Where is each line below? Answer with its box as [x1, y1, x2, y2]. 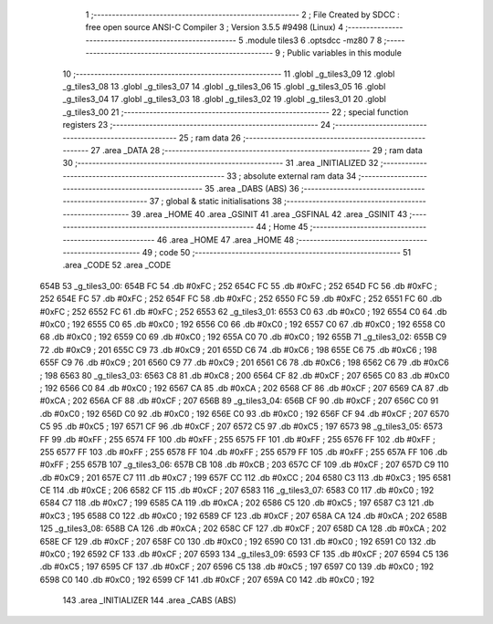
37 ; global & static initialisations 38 [149, 196, 282, 207]
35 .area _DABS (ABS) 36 [204, 183, 300, 194]
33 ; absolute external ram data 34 [226, 170, 357, 182]
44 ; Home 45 [256, 222, 309, 233]
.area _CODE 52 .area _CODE [62, 260, 172, 271]
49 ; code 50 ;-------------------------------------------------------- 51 [142, 247, 411, 258]
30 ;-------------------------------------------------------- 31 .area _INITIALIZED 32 [62, 158, 379, 169]
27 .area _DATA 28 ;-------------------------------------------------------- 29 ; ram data [90, 144, 424, 155]
